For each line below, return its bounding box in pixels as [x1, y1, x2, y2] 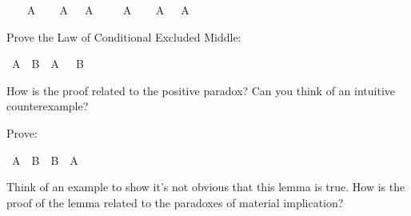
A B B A [11, 151, 78, 168]
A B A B [11, 55, 84, 72]
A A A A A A [26, 2, 190, 18]
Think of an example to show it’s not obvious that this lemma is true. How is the [6, 178, 405, 195]
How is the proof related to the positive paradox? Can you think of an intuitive [6, 82, 396, 98]
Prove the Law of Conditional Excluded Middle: [6, 28, 241, 45]
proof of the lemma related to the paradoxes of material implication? [6, 194, 344, 210]
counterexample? [6, 98, 89, 114]
